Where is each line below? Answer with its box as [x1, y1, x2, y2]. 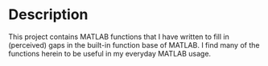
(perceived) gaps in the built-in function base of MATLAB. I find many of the [8, 40, 260, 49]
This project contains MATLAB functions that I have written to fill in [8, 32, 229, 41]
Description [8, 6, 89, 24]
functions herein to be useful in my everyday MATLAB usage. [8, 49, 212, 58]
